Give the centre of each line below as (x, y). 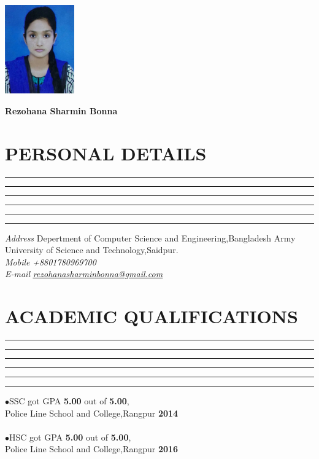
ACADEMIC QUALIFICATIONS (152, 316)
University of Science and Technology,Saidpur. (92, 250)
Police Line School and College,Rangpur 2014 (92, 413)
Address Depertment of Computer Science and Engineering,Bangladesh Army (150, 237)
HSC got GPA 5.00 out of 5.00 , (70, 437)
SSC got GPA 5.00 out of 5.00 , (69, 401)
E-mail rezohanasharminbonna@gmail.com (84, 274)
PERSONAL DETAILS (106, 153)
